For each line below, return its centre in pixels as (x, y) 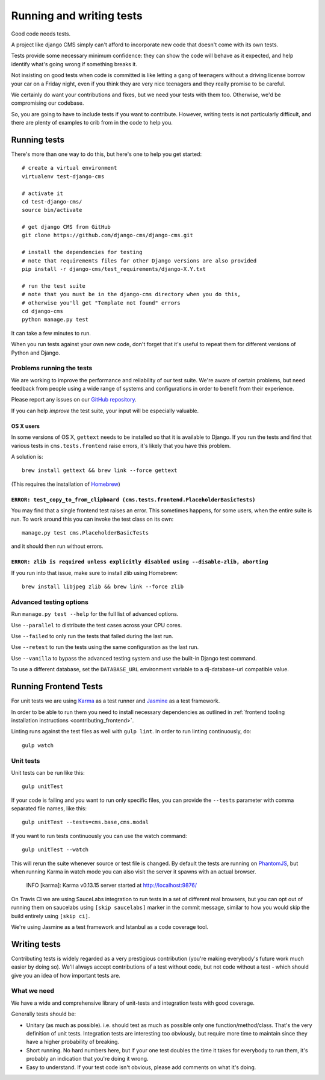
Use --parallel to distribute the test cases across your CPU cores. (97, 625)
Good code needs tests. (41, 34)
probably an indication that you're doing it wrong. (87, 1059)
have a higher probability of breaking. (73, 1042)
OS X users (26, 426)
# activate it (42, 193)
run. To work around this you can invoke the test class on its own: (92, 519)
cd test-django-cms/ (52, 201)
